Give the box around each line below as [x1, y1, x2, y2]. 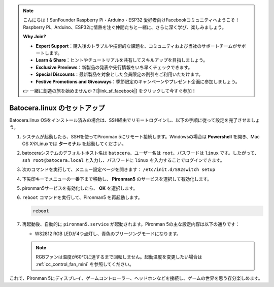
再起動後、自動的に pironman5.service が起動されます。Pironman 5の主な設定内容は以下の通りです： [22, 221, 241, 227]
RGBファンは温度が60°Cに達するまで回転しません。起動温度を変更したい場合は [36, 254, 202, 260]
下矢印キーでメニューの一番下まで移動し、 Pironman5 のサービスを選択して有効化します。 [22, 176, 212, 182]
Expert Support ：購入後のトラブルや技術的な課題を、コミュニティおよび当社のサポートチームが [36, 43, 237, 49]
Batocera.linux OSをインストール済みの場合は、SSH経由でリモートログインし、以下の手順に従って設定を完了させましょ [9, 117, 260, 123]
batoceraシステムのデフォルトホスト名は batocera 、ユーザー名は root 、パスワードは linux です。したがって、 [22, 150, 259, 156]
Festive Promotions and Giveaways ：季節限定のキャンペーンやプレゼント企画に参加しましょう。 [36, 78, 240, 84]
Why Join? [23, 34, 46, 40]
